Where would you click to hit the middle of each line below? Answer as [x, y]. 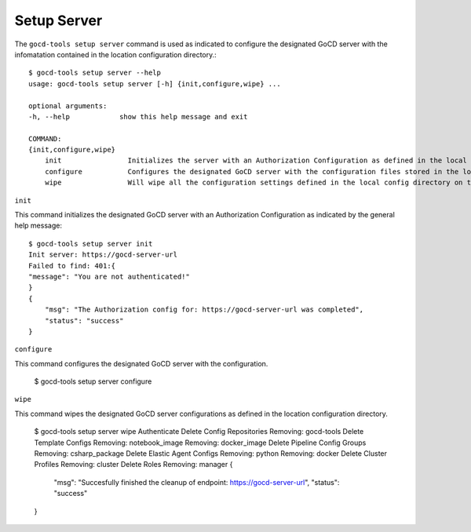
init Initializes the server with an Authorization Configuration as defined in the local [256, 160]
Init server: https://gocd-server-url [103, 255]
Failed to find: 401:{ [72, 266]
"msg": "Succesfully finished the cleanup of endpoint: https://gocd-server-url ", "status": [197, 482]
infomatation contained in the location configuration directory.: [116, 54]
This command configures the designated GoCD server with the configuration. [141, 363]
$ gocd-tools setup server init [91, 244]
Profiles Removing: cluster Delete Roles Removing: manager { [133, 465]
